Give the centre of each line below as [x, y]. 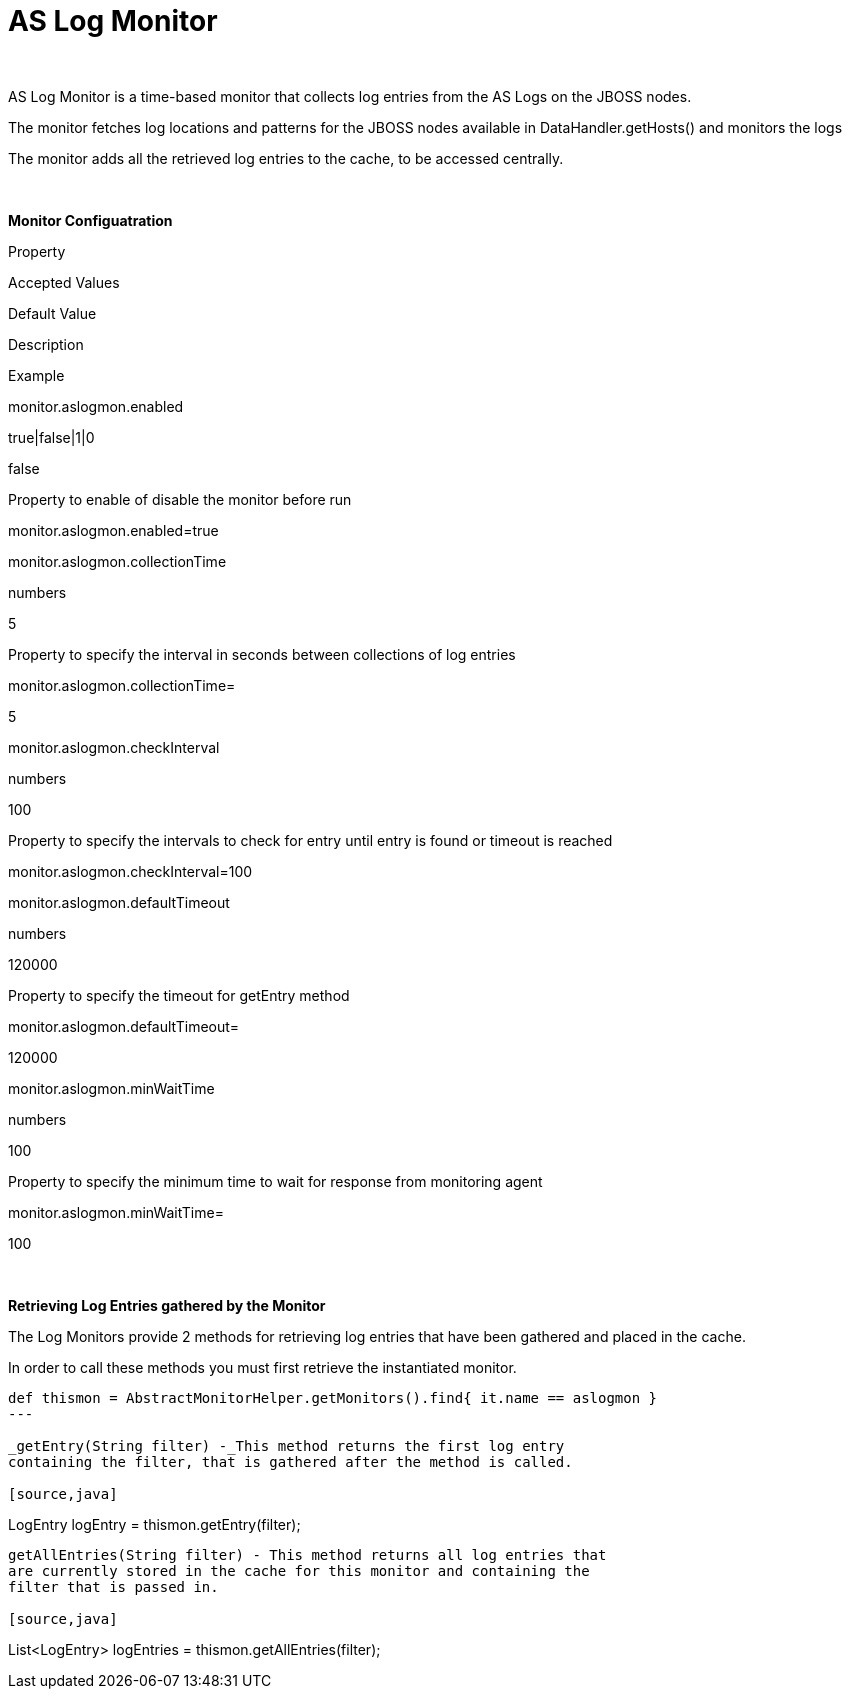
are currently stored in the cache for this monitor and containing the [299, 1570]
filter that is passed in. [113, 1586]
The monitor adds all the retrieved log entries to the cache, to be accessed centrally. [286, 158]
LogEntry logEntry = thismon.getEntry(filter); [154, 1524]
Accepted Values [64, 282]
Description [46, 344]
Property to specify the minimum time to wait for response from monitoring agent [275, 1181]
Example [36, 375]
